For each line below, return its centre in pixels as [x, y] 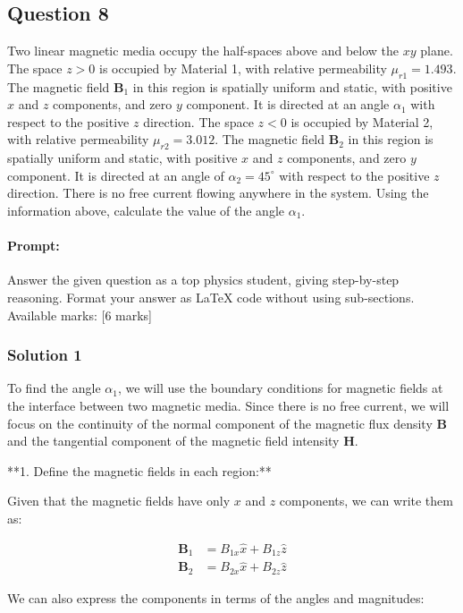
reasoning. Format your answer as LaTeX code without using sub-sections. [211, 297]
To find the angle [54, 388]
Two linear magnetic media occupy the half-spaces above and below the [203, 51]
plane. [437, 51]
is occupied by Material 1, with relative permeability [243, 68]
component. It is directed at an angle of [116, 175]
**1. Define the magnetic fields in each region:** [139, 470]
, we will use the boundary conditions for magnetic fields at [280, 388]
